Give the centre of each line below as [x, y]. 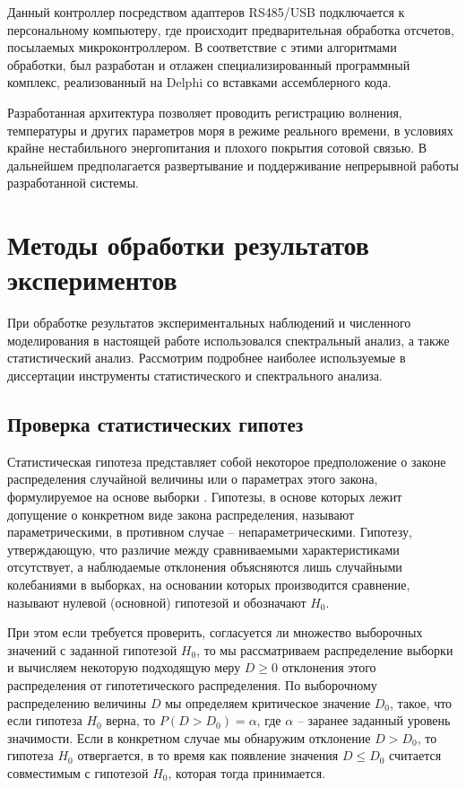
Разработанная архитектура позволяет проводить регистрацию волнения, [205, 112]
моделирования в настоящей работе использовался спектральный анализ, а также [229, 340]
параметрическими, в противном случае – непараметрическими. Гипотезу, [210, 532]
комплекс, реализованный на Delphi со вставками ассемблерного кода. [199, 82]
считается [415, 755]
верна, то [131, 720]
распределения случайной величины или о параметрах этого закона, [193, 479]
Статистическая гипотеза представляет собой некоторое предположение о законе [227, 461]
